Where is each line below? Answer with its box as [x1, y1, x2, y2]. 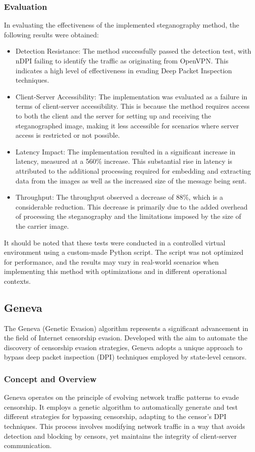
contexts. [4, 275, 31, 286]
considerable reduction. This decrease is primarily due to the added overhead [15, 201, 248, 211]
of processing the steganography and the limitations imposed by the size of [15, 211, 241, 221]
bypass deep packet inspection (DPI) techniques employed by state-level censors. [4, 352, 247, 362]
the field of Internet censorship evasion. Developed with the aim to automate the [4, 332, 248, 343]
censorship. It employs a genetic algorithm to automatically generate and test [4, 401, 238, 412]
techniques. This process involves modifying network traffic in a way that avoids [4, 421, 245, 431]
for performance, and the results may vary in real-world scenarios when [4, 256, 219, 267]
